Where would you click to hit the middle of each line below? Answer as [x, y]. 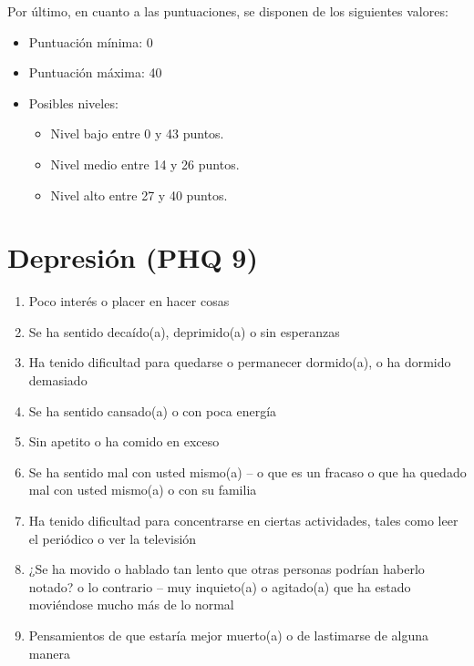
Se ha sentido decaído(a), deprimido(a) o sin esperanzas [184, 331]
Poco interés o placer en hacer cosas [129, 301]
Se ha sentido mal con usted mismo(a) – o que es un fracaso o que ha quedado [247, 471]
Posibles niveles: [73, 102]
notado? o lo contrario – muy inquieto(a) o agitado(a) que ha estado [220, 586]
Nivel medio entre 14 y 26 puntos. [145, 164]
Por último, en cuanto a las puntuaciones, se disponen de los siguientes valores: [228, 11]
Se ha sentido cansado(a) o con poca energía [153, 410]
